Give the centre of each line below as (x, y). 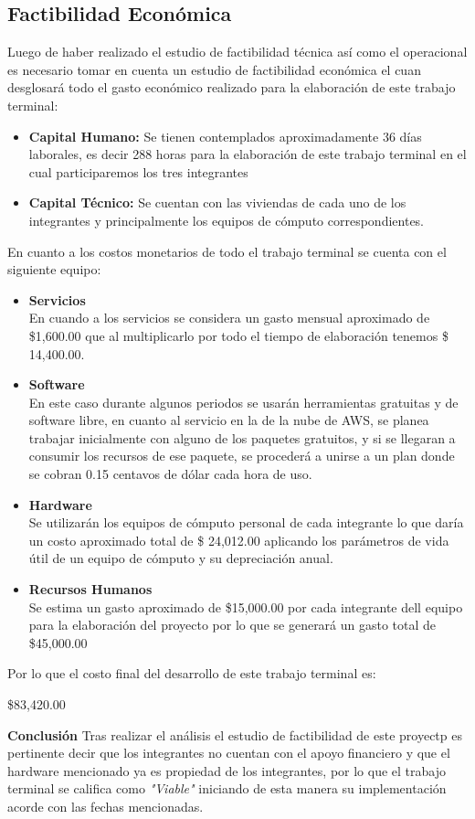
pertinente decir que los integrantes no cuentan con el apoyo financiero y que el (229, 753)
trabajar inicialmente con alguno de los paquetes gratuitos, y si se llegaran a (242, 437)
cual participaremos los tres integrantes (138, 171)
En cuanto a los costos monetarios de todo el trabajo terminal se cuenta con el (227, 251)
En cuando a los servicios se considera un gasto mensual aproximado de (229, 318)
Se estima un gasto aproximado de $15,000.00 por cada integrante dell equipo (246, 606)
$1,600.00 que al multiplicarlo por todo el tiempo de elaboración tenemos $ (238, 335)
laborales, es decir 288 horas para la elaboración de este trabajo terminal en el (248, 154)
